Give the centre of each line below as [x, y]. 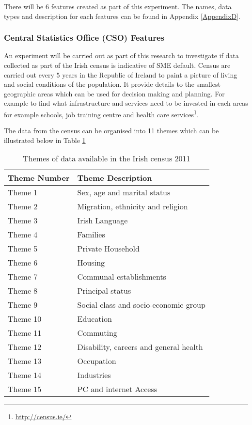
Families [91, 235]
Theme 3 [23, 220]
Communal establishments [122, 277]
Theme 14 [25, 375]
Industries [94, 375]
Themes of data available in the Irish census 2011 [107, 158]
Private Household [108, 249]
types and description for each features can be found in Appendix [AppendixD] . [122, 16]
